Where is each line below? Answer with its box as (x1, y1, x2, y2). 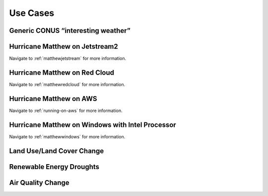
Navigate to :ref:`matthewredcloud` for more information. (9, 81, 126, 87)
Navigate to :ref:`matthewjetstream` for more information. (9, 55, 127, 62)
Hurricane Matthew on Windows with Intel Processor (9, 120, 176, 129)
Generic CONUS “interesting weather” (9, 26, 131, 35)
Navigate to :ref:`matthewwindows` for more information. (9, 133, 126, 139)
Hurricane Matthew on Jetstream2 (9, 42, 119, 51)
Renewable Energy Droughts (9, 162, 99, 171)
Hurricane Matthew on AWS (9, 95, 97, 103)
